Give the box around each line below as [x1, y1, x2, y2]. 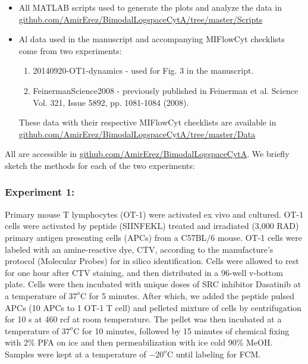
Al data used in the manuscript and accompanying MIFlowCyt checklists [18, 33, 285, 45]
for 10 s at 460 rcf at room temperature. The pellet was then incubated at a [5, 313, 282, 325]
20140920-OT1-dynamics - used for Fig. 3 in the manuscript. [33, 64, 254, 77]
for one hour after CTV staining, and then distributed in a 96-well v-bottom [5, 266, 283, 278]
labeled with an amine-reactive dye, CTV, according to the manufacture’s [5, 243, 274, 255]
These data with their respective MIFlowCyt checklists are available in [18, 116, 276, 128]
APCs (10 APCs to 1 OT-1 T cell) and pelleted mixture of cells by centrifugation [5, 301, 301, 313]
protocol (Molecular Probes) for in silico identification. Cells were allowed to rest [5, 255, 299, 267]
